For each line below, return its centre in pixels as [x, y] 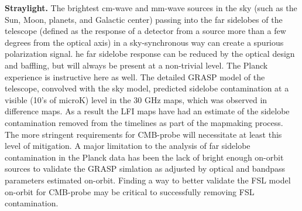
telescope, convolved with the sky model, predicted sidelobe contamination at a [147, 88]
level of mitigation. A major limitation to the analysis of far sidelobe [128, 146]
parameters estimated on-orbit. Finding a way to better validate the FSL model [148, 180]
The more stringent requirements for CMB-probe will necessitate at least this [143, 134]
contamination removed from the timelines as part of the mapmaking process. [144, 122]
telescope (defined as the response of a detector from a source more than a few [145, 31]
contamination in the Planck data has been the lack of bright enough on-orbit [144, 157]
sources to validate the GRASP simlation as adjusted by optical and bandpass [145, 169]
